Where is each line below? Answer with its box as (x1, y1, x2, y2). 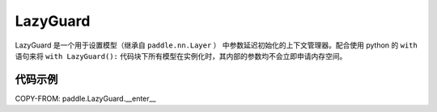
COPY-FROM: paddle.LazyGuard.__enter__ (15, 93, 157, 103)
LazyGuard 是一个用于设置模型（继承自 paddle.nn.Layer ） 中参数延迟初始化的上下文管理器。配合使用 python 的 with (15, 40, 418, 50)
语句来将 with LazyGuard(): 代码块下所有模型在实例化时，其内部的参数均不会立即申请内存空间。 (15, 51, 347, 60)
